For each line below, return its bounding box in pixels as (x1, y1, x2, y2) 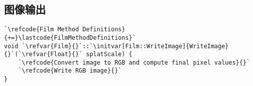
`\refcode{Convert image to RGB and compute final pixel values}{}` (18, 59, 250, 66)
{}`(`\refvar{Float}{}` (4, 51, 83, 58)
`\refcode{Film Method (4, 26, 79, 33)
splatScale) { (86, 51, 132, 58)
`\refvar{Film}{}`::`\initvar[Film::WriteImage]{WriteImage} (21, 42, 229, 50)
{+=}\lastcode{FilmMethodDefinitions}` (4, 34, 136, 41)
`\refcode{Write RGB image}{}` (18, 67, 122, 75)
